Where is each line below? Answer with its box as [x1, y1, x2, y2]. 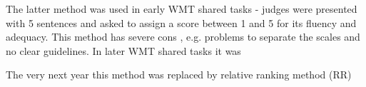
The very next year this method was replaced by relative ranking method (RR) [6, 67, 352, 82]
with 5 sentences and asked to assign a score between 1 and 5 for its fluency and [6, 15, 357, 30]
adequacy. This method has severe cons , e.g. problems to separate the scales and [6, 29, 360, 44]
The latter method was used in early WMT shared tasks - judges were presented [6, 1, 357, 16]
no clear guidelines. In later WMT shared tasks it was [6, 43, 241, 58]
